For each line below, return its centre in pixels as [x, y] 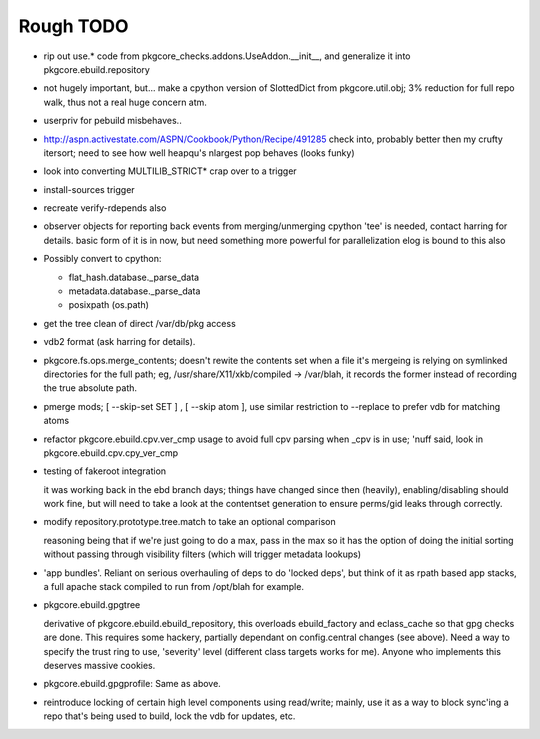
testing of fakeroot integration [105, 471]
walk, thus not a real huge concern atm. [125, 102]
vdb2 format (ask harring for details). [119, 342]
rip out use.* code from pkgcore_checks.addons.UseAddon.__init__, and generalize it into [227, 56]
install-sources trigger [89, 189]
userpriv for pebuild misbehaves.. [112, 121]
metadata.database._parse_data [134, 291]
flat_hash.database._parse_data [134, 277]
